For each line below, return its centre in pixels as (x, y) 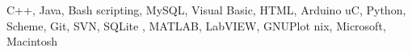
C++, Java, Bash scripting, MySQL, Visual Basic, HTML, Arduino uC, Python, (206, 10)
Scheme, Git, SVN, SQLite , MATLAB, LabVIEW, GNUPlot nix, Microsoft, (196, 25)
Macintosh (32, 41)
